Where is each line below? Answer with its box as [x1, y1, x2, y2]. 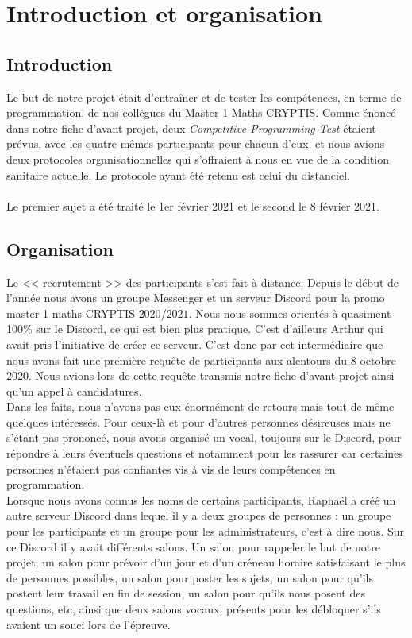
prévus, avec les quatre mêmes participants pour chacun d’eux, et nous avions [6, 135, 385, 152]
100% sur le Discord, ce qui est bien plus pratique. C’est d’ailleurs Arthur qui [6, 320, 383, 337]
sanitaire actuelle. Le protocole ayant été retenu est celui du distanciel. [6, 166, 350, 183]
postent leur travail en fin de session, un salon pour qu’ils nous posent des [6, 585, 365, 601]
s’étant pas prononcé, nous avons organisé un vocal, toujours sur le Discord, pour [6, 429, 402, 446]
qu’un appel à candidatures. [6, 382, 142, 399]
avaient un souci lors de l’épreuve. [6, 616, 171, 632]
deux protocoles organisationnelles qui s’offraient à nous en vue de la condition [6, 150, 389, 167]
